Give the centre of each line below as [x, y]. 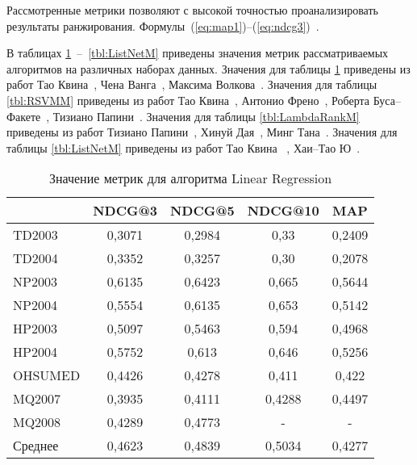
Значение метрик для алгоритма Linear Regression [190, 178]
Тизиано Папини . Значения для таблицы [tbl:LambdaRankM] [206, 116]
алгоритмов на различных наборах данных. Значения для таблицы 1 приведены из [208, 68]
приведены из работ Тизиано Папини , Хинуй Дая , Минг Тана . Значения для [202, 132]
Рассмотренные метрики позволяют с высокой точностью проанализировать [192, 10]
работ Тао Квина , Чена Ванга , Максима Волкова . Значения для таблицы [192, 84]
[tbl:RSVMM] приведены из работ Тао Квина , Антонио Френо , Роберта [188, 100]
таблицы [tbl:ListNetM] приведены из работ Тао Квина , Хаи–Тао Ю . [183, 147]
